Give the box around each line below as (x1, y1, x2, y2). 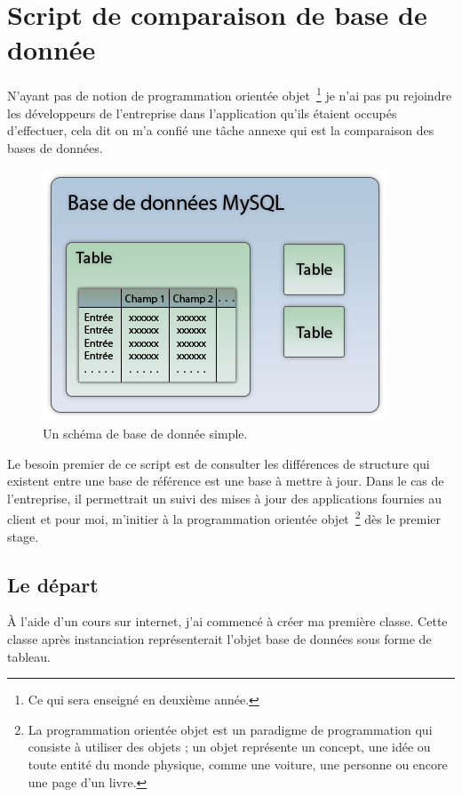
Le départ (7, 570, 99, 598)
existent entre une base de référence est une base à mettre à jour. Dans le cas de (7, 471, 444, 490)
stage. (7, 527, 39, 545)
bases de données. (7, 138, 103, 157)
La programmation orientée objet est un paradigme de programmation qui (28, 720, 433, 738)
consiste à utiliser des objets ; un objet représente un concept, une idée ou (28, 737, 431, 756)
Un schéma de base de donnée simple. (43, 423, 248, 442)
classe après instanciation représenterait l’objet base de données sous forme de (7, 629, 432, 648)
